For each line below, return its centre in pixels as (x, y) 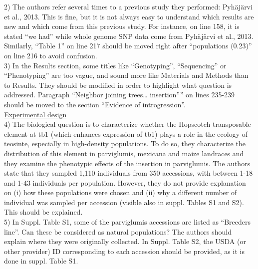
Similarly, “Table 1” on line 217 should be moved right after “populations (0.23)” (128, 46)
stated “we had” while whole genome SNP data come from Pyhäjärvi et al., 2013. (129, 36)
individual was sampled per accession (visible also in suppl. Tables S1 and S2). (124, 202)
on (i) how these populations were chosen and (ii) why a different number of (121, 192)
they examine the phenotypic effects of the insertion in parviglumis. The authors (127, 163)
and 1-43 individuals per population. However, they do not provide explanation (125, 182)
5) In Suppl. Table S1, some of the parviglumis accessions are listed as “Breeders (128, 222)
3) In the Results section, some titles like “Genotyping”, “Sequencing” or (115, 65)
